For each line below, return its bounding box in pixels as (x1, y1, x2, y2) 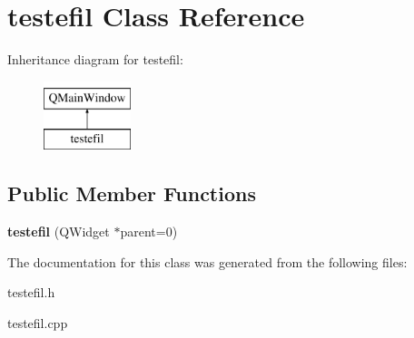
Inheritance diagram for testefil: (7, 50, 183, 69)
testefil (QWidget (7, 222, 110, 241)
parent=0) (120, 222, 178, 241)
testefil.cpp (7, 313, 68, 332)
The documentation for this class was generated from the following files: (7, 252, 408, 271)
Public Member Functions (7, 179, 256, 208)
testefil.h (7, 283, 55, 302)
